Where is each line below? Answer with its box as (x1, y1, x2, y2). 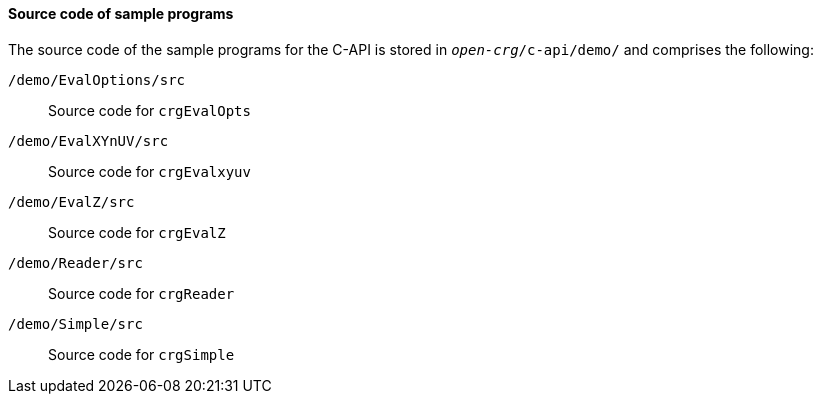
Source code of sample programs (8, 5, 234, 22)
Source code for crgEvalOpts (48, 101, 251, 119)
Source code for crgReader (48, 284, 235, 302)
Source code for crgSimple (48, 345, 235, 363)
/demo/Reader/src (8, 254, 143, 271)
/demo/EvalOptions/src (8, 71, 186, 88)
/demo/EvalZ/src (8, 193, 135, 210)
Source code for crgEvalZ (48, 223, 226, 241)
